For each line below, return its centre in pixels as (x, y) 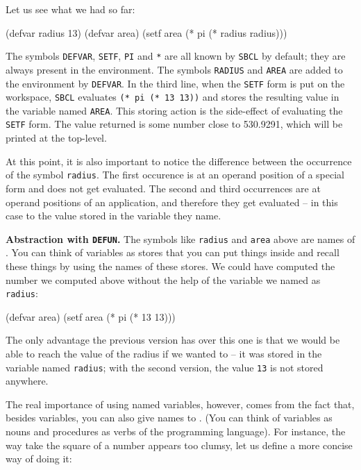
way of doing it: (39, 459)
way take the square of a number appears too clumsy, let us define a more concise (179, 445)
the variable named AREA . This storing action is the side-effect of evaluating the (174, 110)
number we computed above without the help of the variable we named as (163, 279)
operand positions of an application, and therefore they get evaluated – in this (172, 202)
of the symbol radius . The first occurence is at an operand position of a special (175, 175)
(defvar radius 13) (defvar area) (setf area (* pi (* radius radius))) (146, 32)
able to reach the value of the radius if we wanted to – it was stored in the (164, 354)
